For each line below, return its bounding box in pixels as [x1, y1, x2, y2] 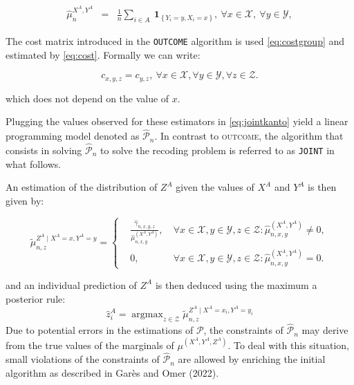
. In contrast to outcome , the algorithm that [154, 129, 344, 143]
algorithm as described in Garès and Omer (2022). [6, 365, 219, 379]
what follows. [6, 156, 62, 171]
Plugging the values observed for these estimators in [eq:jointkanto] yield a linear [6, 114, 348, 129]
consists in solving [6, 143, 82, 158]
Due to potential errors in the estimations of [6, 323, 194, 337]
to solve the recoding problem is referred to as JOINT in [100, 143, 335, 158]
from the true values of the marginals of [6, 337, 174, 352]
